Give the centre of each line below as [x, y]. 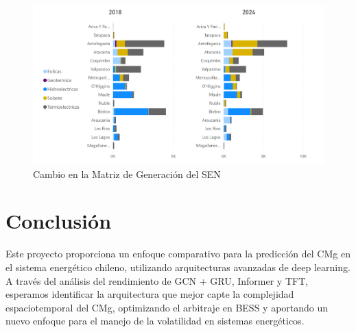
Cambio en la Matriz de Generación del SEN [127, 174]
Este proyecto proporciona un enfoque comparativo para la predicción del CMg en [178, 254]
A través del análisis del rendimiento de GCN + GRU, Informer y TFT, [157, 280]
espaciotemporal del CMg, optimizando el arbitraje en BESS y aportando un [167, 307]
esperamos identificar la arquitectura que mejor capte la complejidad [150, 294]
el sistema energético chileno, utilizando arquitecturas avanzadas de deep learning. [178, 267]
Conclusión [59, 221]
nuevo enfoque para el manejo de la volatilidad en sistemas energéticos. [155, 321]
